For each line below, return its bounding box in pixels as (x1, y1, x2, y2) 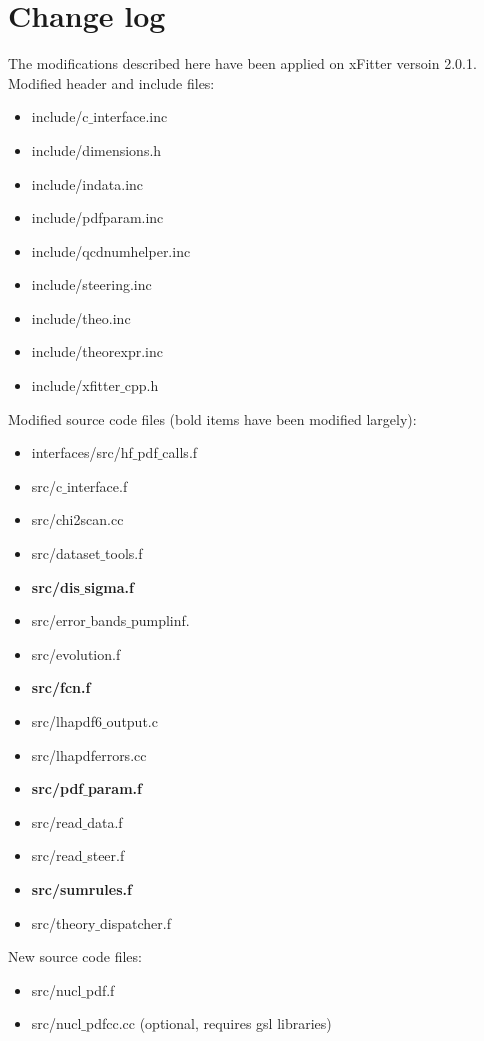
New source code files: (8, 946, 142, 967)
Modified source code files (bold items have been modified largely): (8, 408, 417, 429)
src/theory (31, 912, 96, 933)
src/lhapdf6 (31, 711, 102, 731)
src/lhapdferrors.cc (31, 744, 147, 765)
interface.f (66, 475, 128, 496)
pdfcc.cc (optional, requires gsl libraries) (85, 1013, 332, 1034)
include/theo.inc (31, 307, 131, 328)
